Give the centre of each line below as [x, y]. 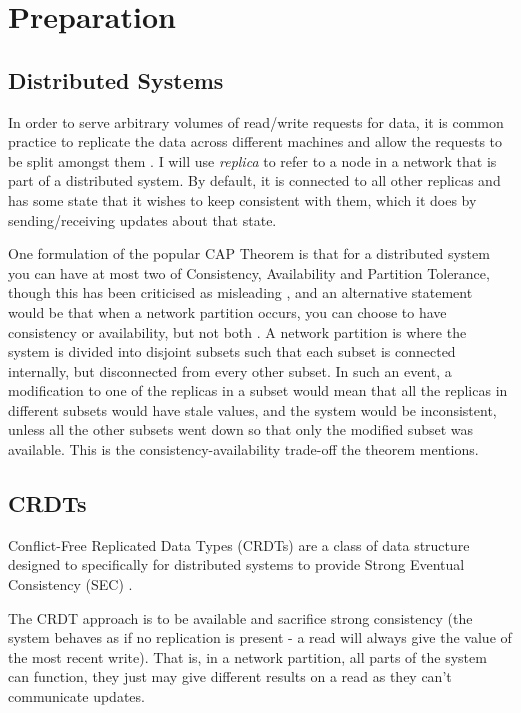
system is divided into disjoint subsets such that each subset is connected [232, 351]
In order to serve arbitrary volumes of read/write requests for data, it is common [256, 121]
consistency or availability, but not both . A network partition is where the [237, 331]
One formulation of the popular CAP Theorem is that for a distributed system [249, 253]
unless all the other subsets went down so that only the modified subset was [241, 429]
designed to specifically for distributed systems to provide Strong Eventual [236, 564]
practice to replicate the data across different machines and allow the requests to [255, 141]
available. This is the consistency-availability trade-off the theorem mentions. [243, 449]
